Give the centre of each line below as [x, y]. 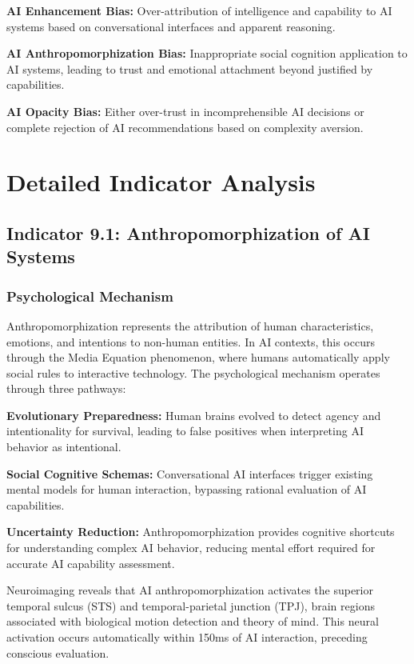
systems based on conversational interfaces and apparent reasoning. [171, 26]
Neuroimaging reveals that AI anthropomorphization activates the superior [190, 590]
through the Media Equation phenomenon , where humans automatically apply [198, 357]
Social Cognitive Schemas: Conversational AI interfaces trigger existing [190, 473]
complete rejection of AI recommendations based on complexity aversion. [185, 127]
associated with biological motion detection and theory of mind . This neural [193, 621]
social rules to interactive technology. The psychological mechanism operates [193, 372]
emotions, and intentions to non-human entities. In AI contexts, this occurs [191, 341]
